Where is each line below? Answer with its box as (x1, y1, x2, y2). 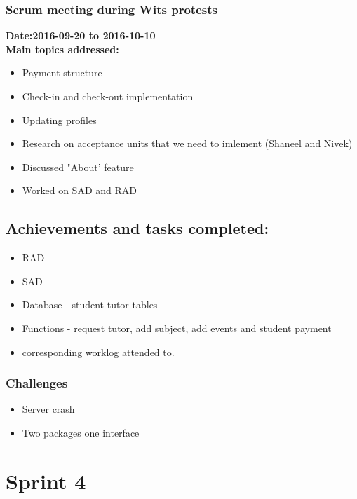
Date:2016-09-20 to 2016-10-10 (6, 28, 156, 43)
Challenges (6, 374, 68, 392)
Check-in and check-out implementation (22, 89, 194, 103)
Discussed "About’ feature (22, 159, 134, 174)
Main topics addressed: (6, 41, 119, 56)
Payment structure (22, 65, 102, 80)
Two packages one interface (22, 425, 140, 439)
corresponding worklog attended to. (22, 344, 175, 359)
